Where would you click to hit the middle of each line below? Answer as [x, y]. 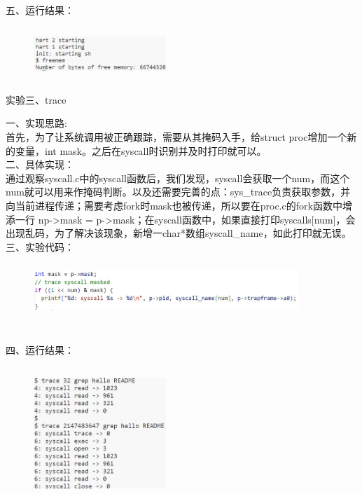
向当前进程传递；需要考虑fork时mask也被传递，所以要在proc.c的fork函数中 [174, 205]
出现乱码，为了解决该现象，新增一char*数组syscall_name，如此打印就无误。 [179, 233]
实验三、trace [36, 99]
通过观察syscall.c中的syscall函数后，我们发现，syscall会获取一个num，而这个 [178, 178]
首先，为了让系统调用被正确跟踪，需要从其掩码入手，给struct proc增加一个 [176, 136]
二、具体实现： [40, 164]
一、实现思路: [36, 123]
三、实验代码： [40, 246]
